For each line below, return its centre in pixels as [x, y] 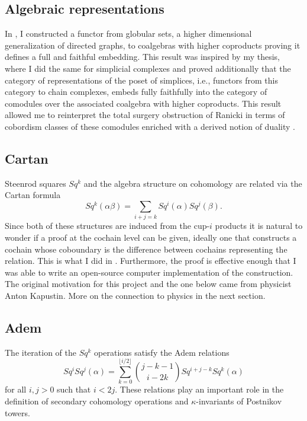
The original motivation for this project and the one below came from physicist [148, 284]
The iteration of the [41, 352]
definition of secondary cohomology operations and [97, 401]
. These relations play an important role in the [199, 389]
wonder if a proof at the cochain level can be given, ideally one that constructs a [151, 237]
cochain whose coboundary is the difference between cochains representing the [146, 249]
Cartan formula [33, 195]
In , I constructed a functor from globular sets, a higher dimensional [128, 34]
